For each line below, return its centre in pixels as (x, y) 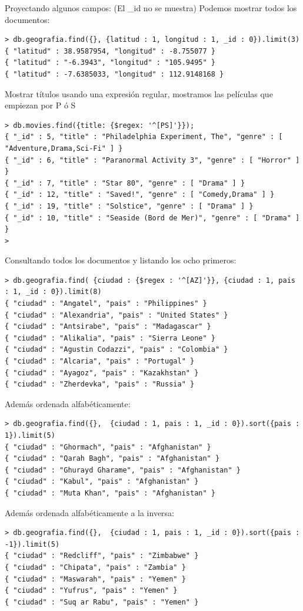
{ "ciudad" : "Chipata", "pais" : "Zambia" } (95, 567)
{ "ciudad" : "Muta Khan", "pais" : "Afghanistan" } (110, 493)
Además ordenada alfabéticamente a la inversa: (89, 512)
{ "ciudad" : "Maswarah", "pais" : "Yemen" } (95, 579)
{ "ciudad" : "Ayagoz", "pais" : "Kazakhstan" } (102, 373)
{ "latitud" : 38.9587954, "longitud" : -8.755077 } (110, 51)
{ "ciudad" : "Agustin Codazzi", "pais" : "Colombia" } (116, 350)
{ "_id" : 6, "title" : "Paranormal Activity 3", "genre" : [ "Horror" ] (152, 160)
